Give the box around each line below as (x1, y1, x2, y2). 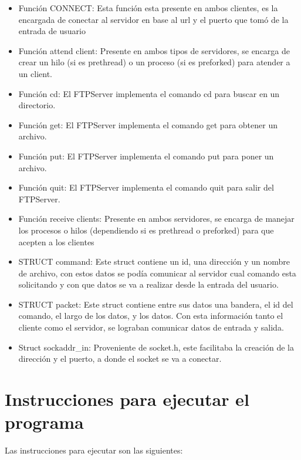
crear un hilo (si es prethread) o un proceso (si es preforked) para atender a (18, 56, 290, 68)
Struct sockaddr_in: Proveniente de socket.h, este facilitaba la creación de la (18, 341, 294, 353)
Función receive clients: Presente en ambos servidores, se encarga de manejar (18, 212, 295, 225)
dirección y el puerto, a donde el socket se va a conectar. (18, 352, 222, 365)
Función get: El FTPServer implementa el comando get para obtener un (18, 118, 278, 131)
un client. (18, 67, 52, 79)
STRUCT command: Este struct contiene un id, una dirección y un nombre (18, 255, 290, 268)
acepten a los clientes (18, 235, 94, 248)
